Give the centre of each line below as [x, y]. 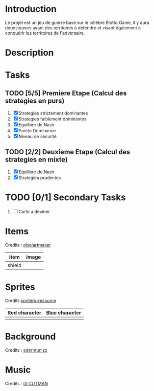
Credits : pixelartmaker [28, 245]
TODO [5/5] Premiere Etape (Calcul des [66, 93]
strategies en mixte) [36, 159]
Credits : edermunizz [26, 350]
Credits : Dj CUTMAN [26, 383]
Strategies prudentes [40, 178]
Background [30, 336]
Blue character [64, 313]
